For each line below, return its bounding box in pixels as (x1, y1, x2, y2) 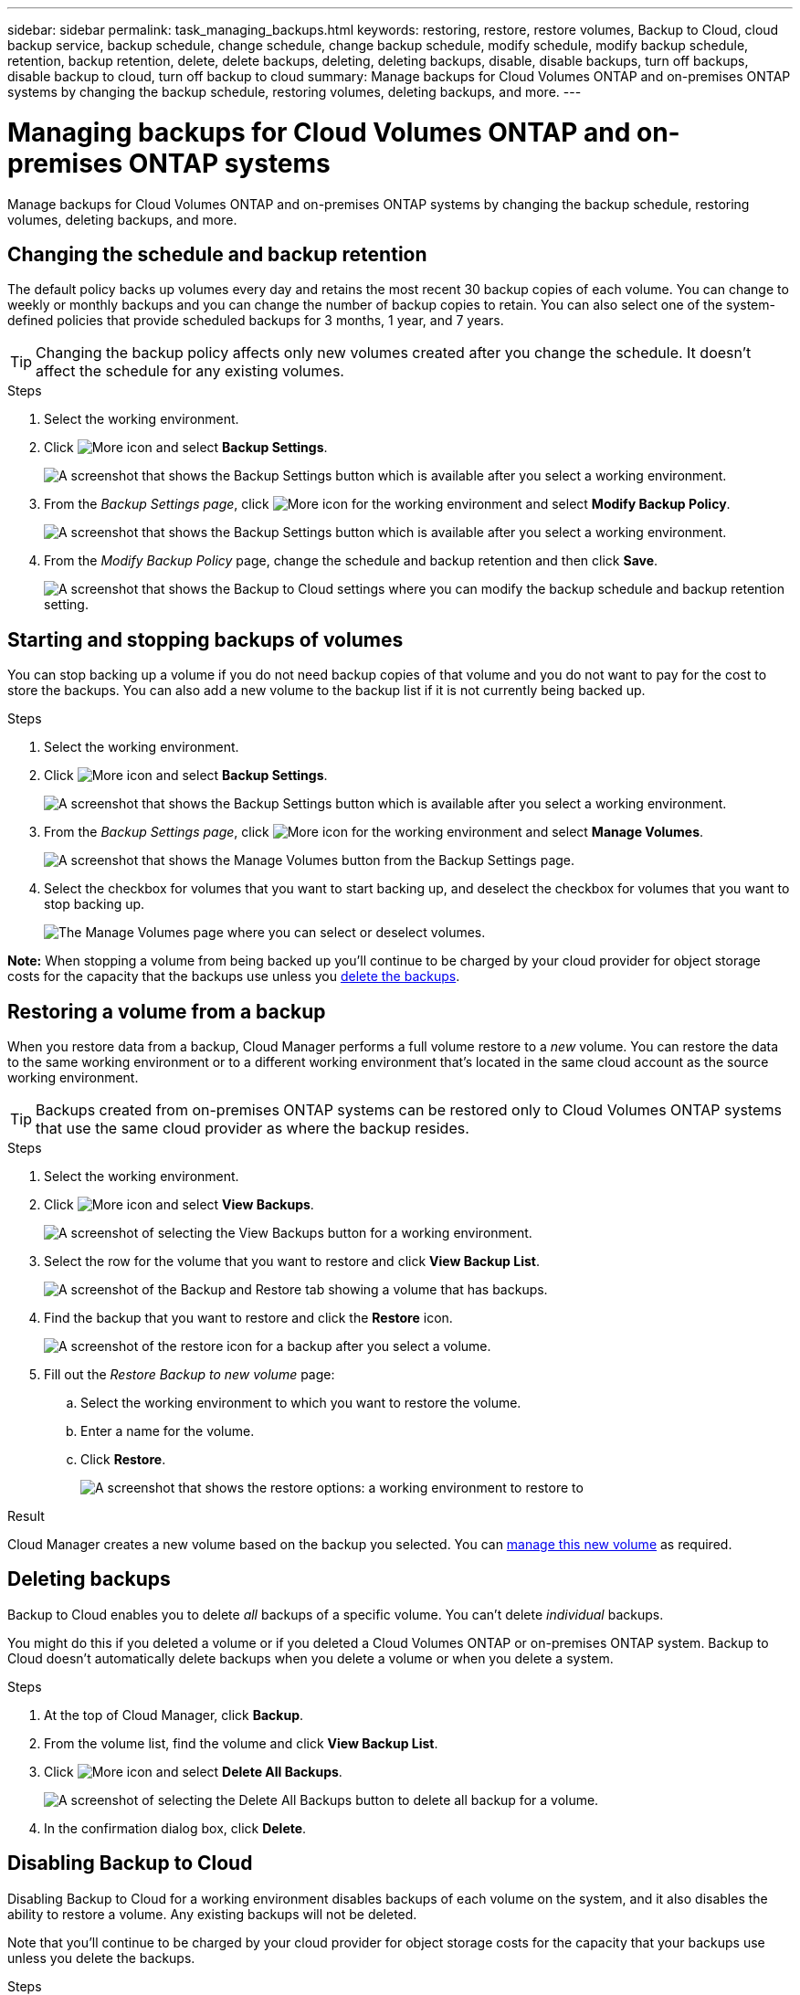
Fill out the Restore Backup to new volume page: (44, 1367, 335, 1383)
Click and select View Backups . (44, 1197, 314, 1213)
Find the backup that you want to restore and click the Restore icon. (44, 1310, 453, 1326)
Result (7, 1508, 45, 1525)
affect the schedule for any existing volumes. (36, 362, 344, 381)
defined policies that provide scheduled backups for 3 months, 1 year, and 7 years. (7, 312, 504, 329)
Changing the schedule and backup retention (7, 242, 427, 266)
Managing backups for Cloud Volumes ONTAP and (7, 116, 631, 148)
